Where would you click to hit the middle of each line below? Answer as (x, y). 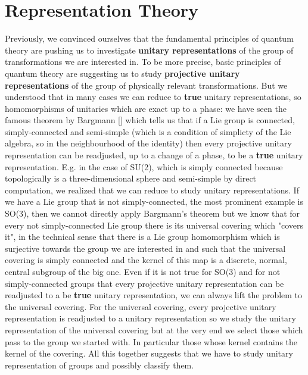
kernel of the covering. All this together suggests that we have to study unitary (149, 353)
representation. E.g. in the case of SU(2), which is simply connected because (144, 166)
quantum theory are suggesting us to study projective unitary (122, 73)
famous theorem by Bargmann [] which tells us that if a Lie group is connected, (150, 120)
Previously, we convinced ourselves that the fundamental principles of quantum (149, 38)
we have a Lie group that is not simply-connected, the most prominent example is (154, 201)
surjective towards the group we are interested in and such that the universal (145, 248)
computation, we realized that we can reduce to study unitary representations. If (152, 190)
